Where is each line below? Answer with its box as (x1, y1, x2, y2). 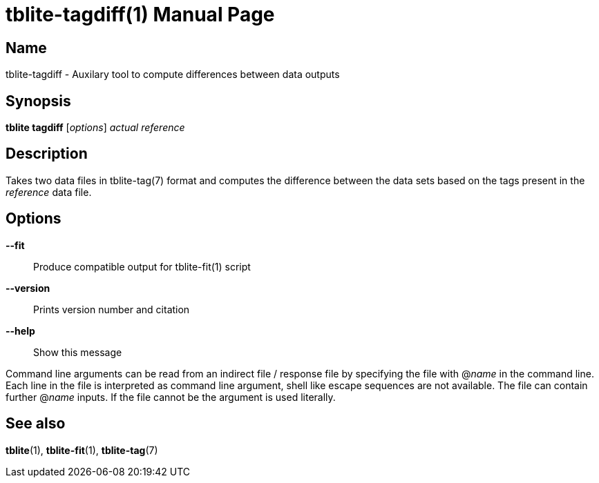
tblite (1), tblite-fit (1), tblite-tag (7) (6, 444, 158, 456)
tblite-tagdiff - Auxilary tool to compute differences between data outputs (6, 68, 340, 81)
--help (6, 324, 35, 337)
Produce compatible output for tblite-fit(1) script (33, 260, 251, 273)
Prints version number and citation (33, 303, 190, 315)
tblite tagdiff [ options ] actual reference (6, 121, 185, 134)
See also (6, 415, 66, 433)
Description (6, 145, 88, 163)
